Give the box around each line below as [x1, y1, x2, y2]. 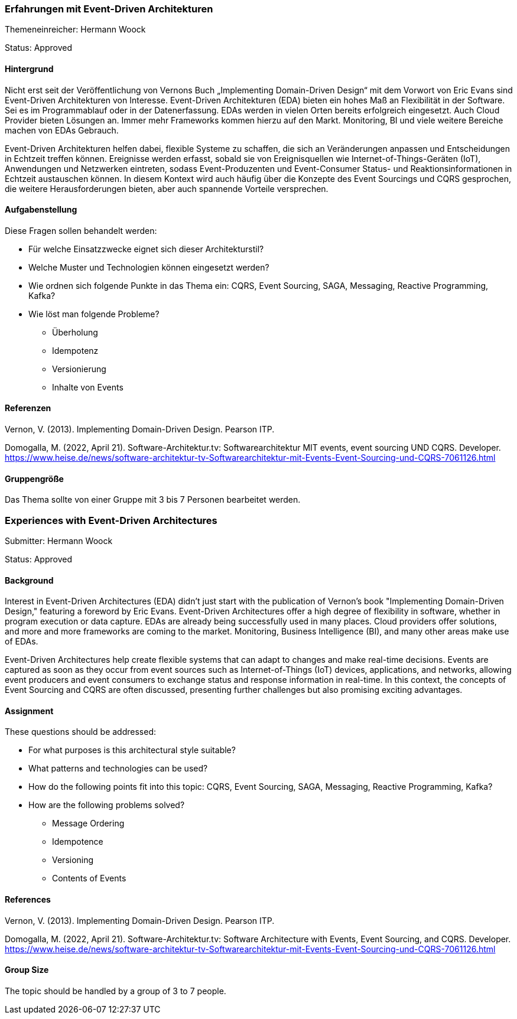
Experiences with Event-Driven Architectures [5, 514, 217, 526]
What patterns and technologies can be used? [28, 763, 208, 774]
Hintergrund [5, 63, 54, 74]
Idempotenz [52, 345, 99, 356]
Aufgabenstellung [5, 204, 77, 215]
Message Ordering [52, 818, 125, 829]
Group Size [5, 965, 49, 975]
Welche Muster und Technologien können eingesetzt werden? [28, 262, 269, 272]
